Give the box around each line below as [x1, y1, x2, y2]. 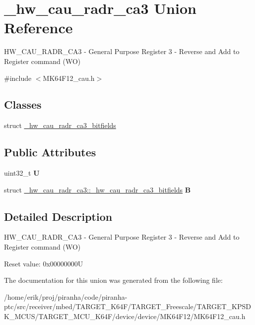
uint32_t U [4, 168, 40, 178]
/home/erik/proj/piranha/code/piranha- [4, 291, 127, 302]
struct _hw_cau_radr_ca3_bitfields [4, 120, 116, 130]
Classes [4, 97, 42, 112]
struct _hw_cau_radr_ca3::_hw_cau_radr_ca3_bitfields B [4, 184, 191, 195]
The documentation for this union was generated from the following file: [4, 275, 223, 285]
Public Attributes [4, 144, 96, 160]
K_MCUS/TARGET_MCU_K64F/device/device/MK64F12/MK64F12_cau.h [4, 311, 246, 322]
